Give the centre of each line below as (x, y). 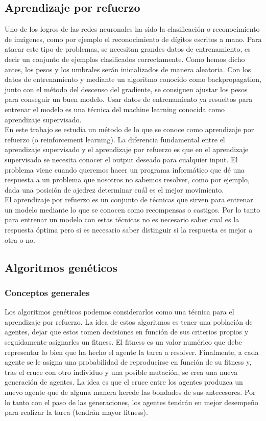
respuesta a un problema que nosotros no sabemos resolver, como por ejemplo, (127, 180)
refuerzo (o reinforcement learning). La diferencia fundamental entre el (115, 139)
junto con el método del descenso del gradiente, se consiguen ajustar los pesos (126, 89)
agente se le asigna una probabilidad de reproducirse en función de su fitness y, (128, 362)
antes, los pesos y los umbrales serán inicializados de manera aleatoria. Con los (128, 69)
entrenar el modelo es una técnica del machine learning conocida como (115, 109)
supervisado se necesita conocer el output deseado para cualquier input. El (121, 159)
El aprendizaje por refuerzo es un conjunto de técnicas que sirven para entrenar (129, 199)
